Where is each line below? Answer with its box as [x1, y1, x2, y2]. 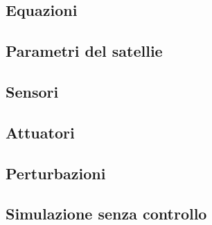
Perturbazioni [6, 162, 106, 183]
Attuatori [6, 121, 75, 143]
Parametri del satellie [6, 40, 163, 62]
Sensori [6, 80, 59, 102]
